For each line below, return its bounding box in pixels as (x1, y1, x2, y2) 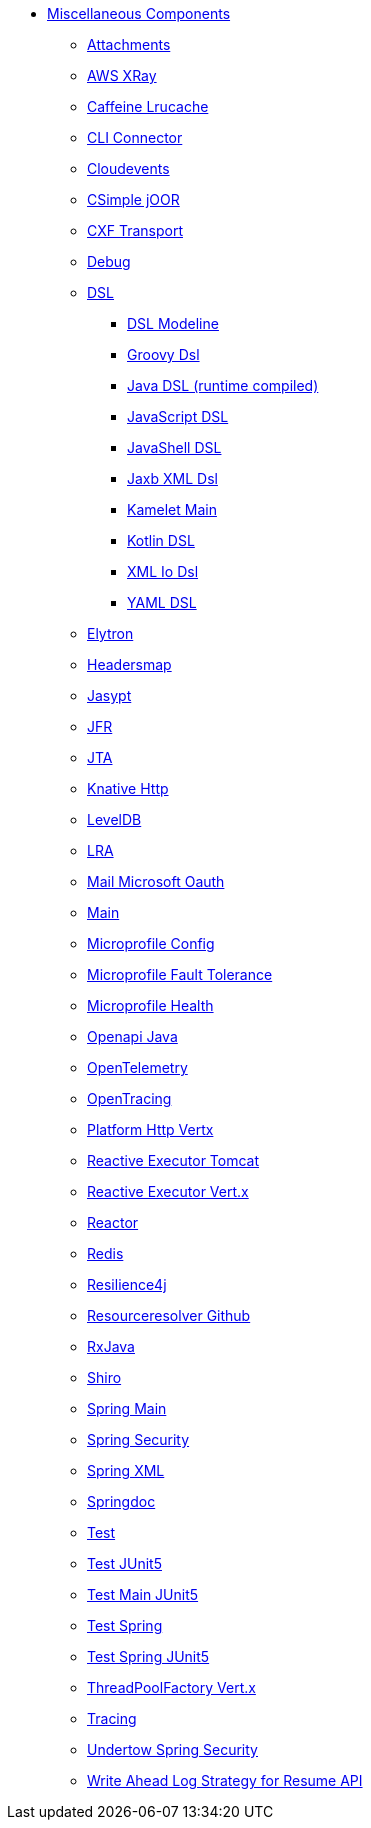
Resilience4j (87, 1276, 167, 1293)
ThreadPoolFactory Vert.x (87, 1679, 256, 1696)
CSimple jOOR (87, 191, 180, 208)
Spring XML (87, 1462, 165, 1479)
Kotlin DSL (127, 532, 195, 549)
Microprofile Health (87, 997, 214, 1014)
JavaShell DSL (127, 439, 222, 456)
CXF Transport (87, 222, 183, 239)
